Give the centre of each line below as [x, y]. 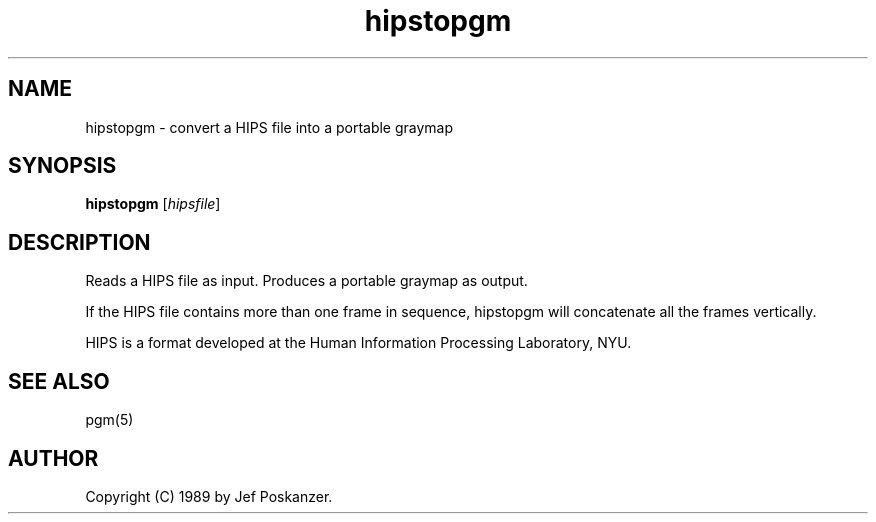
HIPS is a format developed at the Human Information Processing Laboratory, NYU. [358, 343]
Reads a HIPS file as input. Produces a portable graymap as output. [306, 281]
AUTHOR [53, 458]
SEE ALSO [59, 381]
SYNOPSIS [62, 166]
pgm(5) [109, 420]
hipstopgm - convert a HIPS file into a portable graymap [269, 127]
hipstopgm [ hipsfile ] [153, 204]
